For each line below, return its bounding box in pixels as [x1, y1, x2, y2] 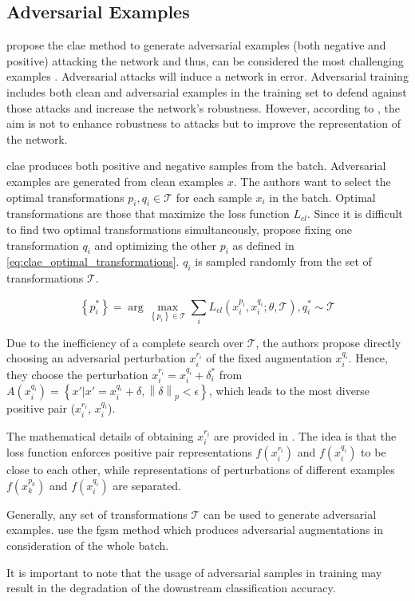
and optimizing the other [94, 236, 217, 253]
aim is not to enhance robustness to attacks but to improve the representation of [6, 115, 401, 132]
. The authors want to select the [233, 172, 391, 189]
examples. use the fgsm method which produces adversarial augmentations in [6, 521, 383, 538]
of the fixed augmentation [206, 350, 332, 366]
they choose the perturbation [6, 366, 148, 382]
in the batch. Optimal [269, 188, 376, 205]
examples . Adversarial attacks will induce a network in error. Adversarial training [6, 68, 409, 85]
